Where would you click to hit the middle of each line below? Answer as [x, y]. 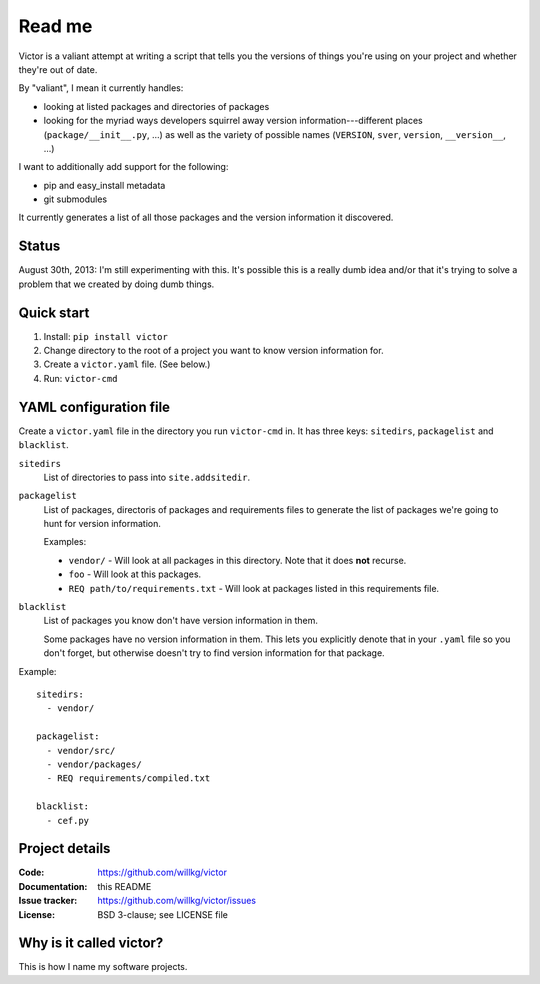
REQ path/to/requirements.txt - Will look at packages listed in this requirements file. [254, 588]
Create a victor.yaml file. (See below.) [127, 364]
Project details [64, 848]
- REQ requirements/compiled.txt [128, 778]
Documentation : [53, 886]
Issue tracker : [48, 901]
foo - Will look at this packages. [135, 574]
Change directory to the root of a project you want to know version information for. [213, 351]
